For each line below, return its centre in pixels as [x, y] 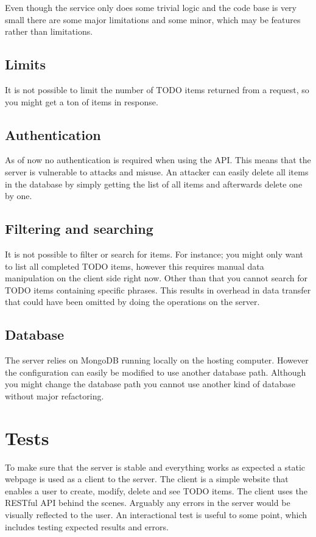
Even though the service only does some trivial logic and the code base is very [151, 7]
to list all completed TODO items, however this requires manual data [135, 266]
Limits [25, 64]
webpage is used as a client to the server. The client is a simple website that [147, 479]
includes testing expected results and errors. [87, 526]
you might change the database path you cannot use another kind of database [150, 384]
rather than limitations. [49, 31]
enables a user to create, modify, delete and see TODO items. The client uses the [156, 490]
